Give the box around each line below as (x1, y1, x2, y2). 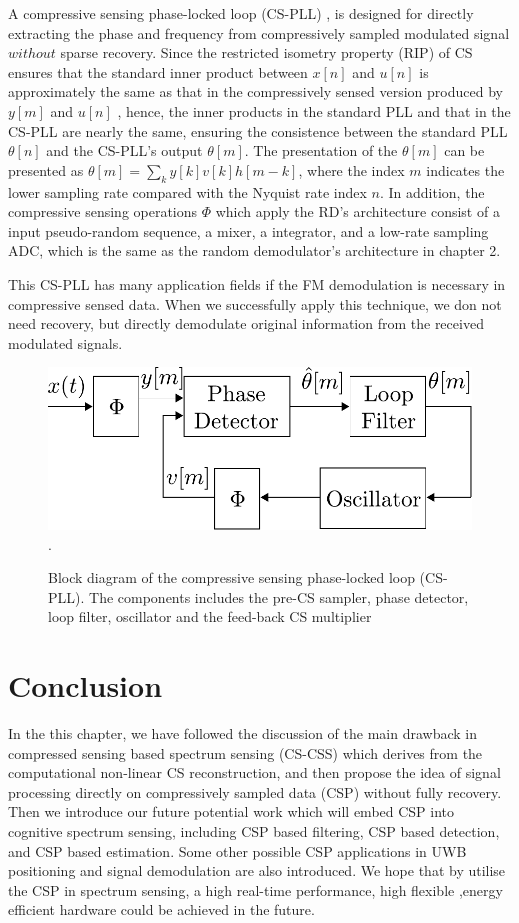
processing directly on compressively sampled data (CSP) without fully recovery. (8, 781, 502, 802)
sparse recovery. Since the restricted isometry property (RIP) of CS (60, 42, 473, 63)
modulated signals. (8, 332, 123, 353)
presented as (8, 159, 84, 180)
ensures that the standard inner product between (8, 61, 308, 82)
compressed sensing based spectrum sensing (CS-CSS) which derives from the (8, 742, 483, 763)
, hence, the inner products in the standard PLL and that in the (117, 100, 511, 121)
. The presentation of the (244, 140, 398, 161)
